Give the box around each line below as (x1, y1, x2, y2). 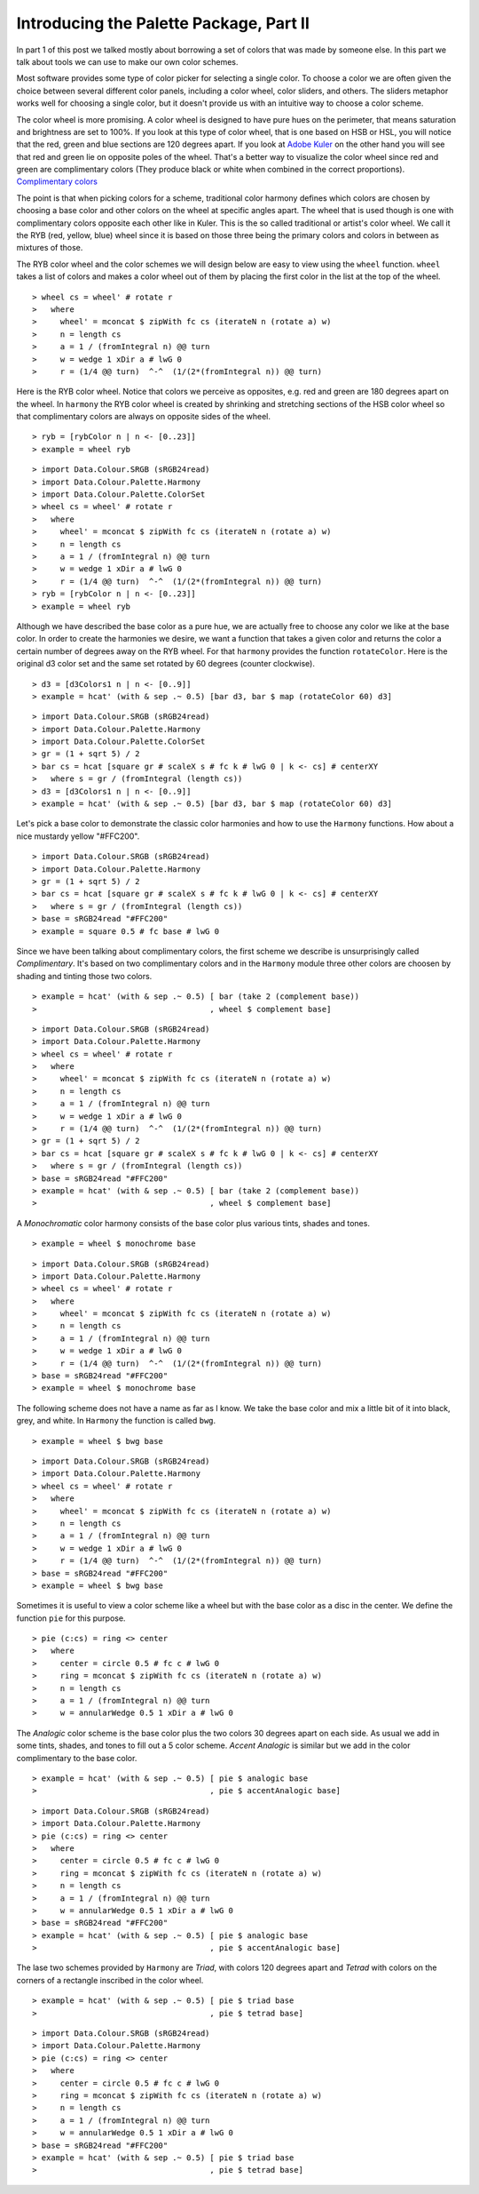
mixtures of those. (16, 243, 83, 253)
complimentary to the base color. (16, 1752, 137, 1763)
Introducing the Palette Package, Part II (16, 13, 310, 33)
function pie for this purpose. (16, 1613, 126, 1624)
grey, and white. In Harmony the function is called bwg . (16, 1416, 216, 1426)
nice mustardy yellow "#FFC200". (16, 831, 140, 842)
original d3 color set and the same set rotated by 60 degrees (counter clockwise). (16, 658, 315, 669)
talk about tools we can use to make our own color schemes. (16, 56, 239, 67)
